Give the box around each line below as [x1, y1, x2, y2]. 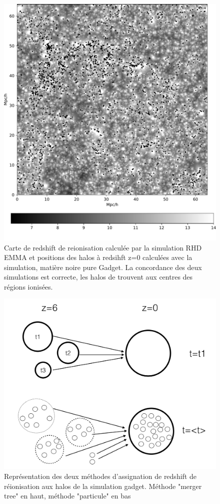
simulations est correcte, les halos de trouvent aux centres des [4, 272, 193, 282]
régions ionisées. [4, 281, 53, 292]
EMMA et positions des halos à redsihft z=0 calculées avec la [4, 252, 192, 263]
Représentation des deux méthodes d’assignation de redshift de [4, 471, 196, 481]
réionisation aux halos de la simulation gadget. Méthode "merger [4, 480, 202, 491]
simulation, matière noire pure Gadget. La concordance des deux [4, 262, 202, 272]
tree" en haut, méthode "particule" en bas [4, 490, 131, 501]
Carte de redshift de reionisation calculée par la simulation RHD [4, 242, 202, 253]
